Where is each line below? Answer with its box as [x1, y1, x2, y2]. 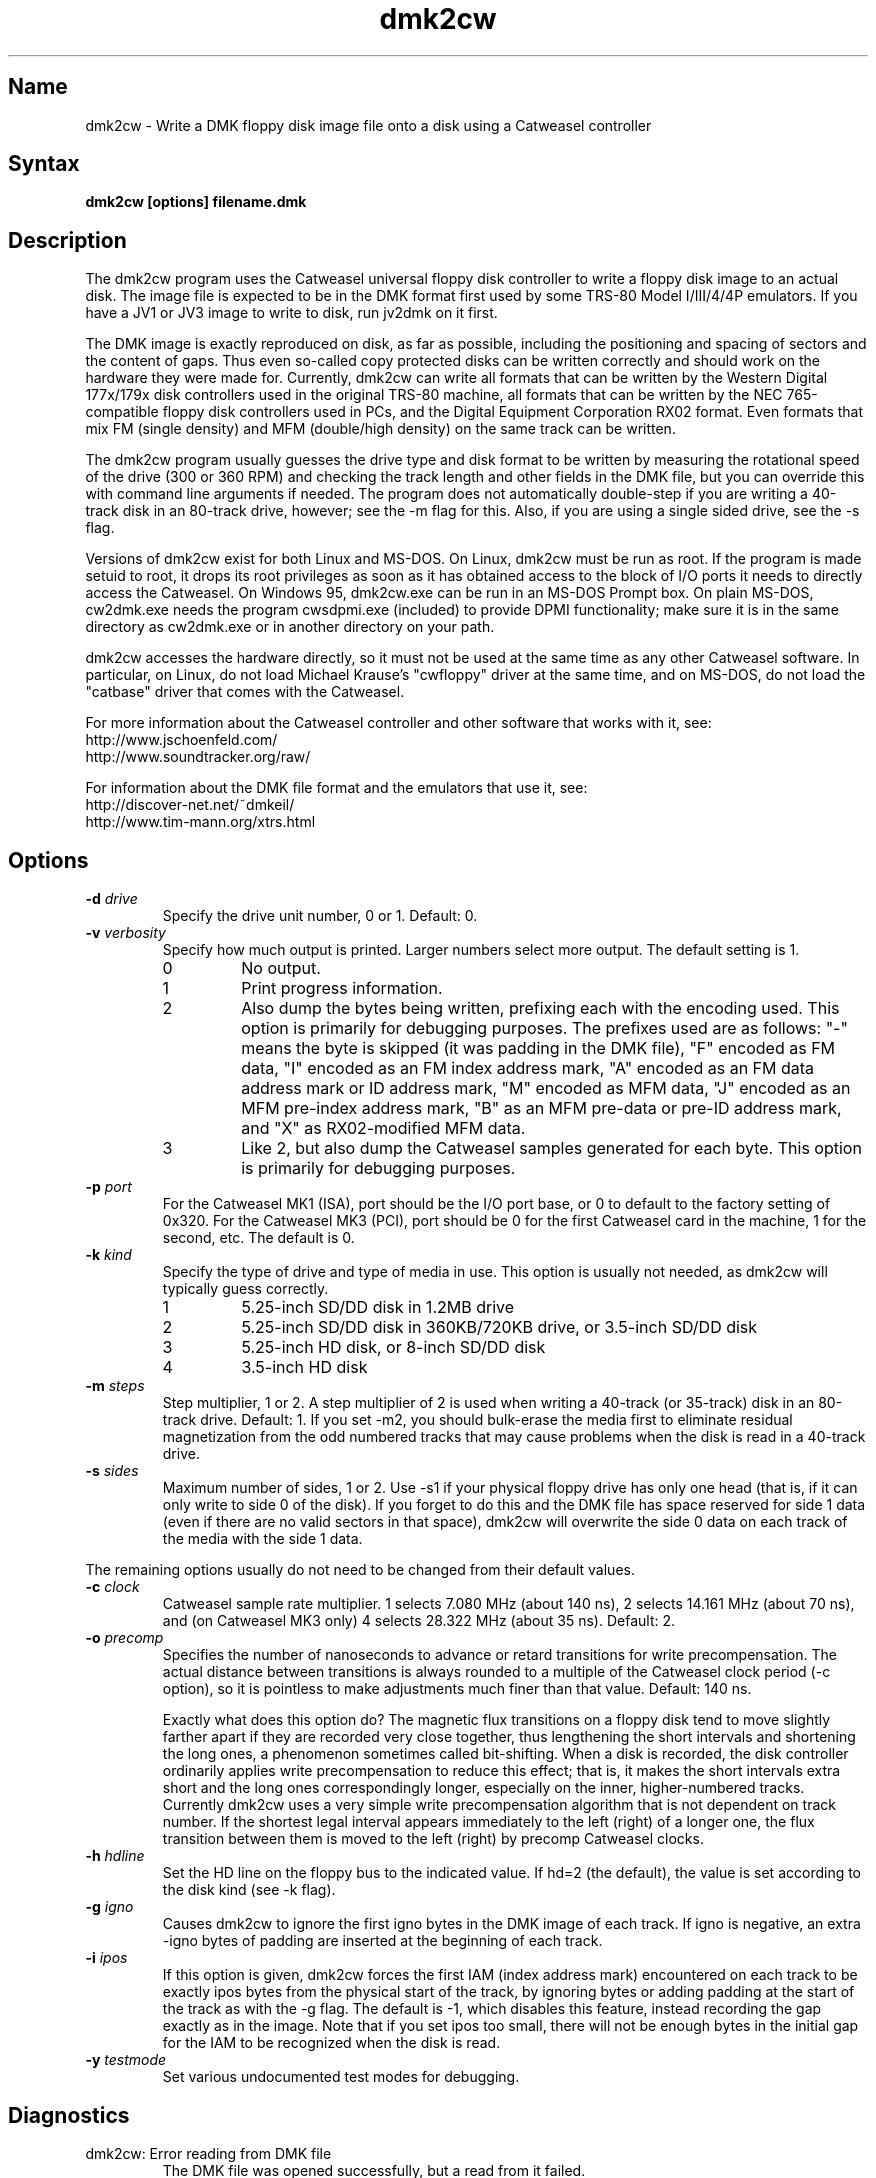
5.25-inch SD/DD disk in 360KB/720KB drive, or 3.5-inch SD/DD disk [241, 1317, 758, 1338]
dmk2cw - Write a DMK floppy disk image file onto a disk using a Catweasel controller [85, 116, 652, 134]
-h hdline [85, 1847, 145, 1865]
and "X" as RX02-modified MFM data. [241, 1118, 526, 1139]
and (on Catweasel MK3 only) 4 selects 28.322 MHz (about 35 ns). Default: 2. [162, 1612, 676, 1630]
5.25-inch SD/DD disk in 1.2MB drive [241, 1297, 515, 1318]
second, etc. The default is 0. [162, 1229, 355, 1247]
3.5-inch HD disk [241, 1357, 368, 1378]
